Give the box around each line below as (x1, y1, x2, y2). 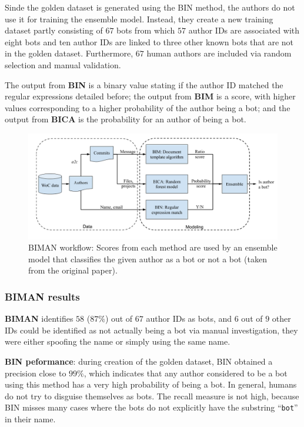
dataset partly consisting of (5, 24, 103, 36)
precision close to (5, 366, 66, 379)
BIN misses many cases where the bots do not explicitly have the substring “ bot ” (5, 401, 298, 413)
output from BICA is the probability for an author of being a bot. (5, 113, 246, 125)
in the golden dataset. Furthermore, (5, 47, 133, 59)
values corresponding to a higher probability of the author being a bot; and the (5, 101, 290, 114)
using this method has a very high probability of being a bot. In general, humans (5, 378, 297, 391)
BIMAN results (5, 289, 80, 303)
